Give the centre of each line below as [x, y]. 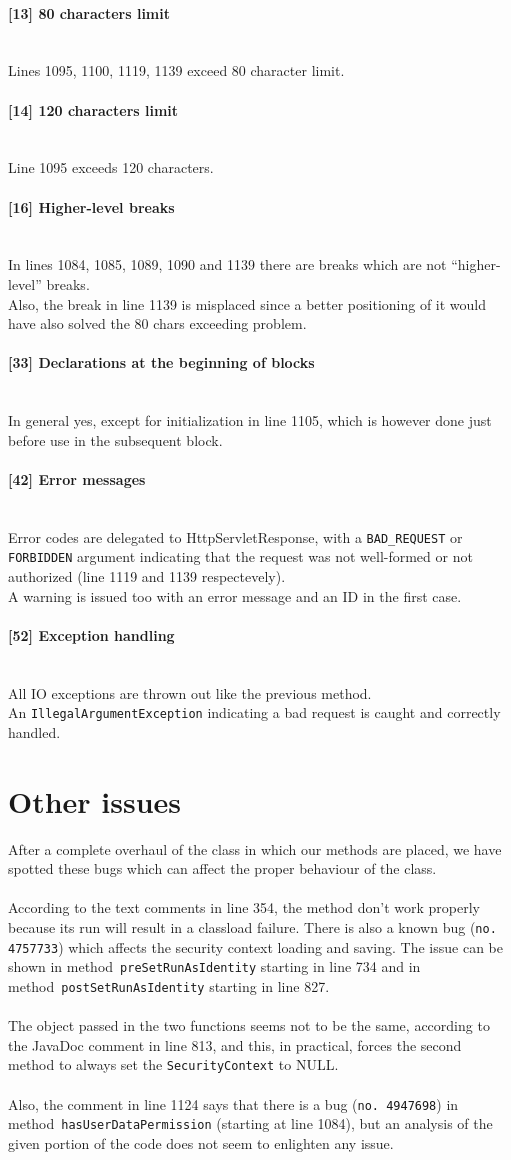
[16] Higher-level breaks [91, 206]
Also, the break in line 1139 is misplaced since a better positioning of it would [247, 303]
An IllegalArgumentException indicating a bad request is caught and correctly [254, 712]
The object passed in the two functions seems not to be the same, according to [249, 1025]
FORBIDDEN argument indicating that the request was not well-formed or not [240, 556]
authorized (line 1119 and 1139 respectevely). [147, 576]
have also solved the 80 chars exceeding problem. [157, 323]
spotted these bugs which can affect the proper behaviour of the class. [222, 868]
